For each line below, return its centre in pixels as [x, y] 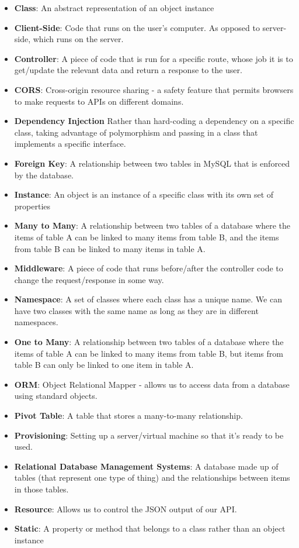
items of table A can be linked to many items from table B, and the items [147, 237]
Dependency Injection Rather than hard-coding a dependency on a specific [154, 121]
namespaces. [36, 322]
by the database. [44, 175]
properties [32, 206]
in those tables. [41, 489]
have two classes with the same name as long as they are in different [136, 310]
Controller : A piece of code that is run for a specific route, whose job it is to [154, 58]
